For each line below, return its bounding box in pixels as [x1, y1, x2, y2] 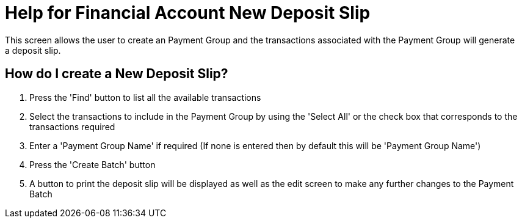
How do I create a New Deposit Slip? [5, 66, 228, 82]
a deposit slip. [5, 45, 61, 56]
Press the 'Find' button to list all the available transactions [29, 92, 261, 103]
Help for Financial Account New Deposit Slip [5, 2, 371, 23]
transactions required [29, 121, 115, 132]
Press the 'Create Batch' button [29, 159, 156, 170]
